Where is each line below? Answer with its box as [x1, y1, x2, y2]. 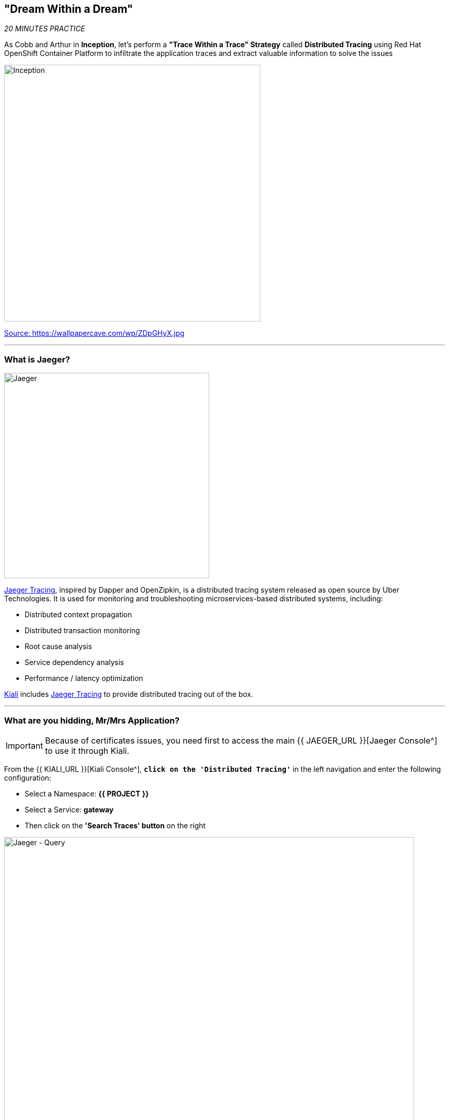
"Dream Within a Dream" [4, 3, 133, 15]
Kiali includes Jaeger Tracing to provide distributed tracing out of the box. [4, 690, 253, 699]
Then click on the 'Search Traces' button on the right [25, 821, 206, 830]
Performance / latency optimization [25, 674, 144, 683]
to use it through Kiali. [45, 745, 129, 756]
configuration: [4, 773, 51, 782]
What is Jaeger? [4, 354, 70, 365]
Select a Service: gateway [25, 805, 114, 814]
